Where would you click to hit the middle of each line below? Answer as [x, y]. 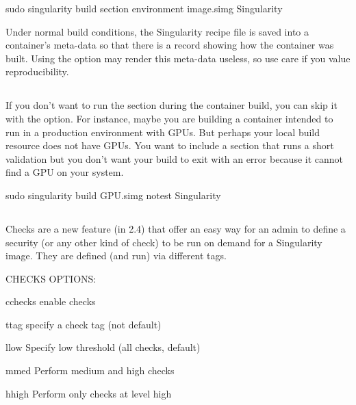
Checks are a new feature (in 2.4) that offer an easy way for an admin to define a [176, 228]
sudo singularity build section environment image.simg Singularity [144, 8]
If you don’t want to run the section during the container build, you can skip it [171, 105]
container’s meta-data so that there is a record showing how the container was [170, 45]
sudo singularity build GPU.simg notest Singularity [113, 195]
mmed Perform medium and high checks [90, 370]
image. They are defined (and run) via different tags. [116, 256]
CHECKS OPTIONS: [51, 278]
